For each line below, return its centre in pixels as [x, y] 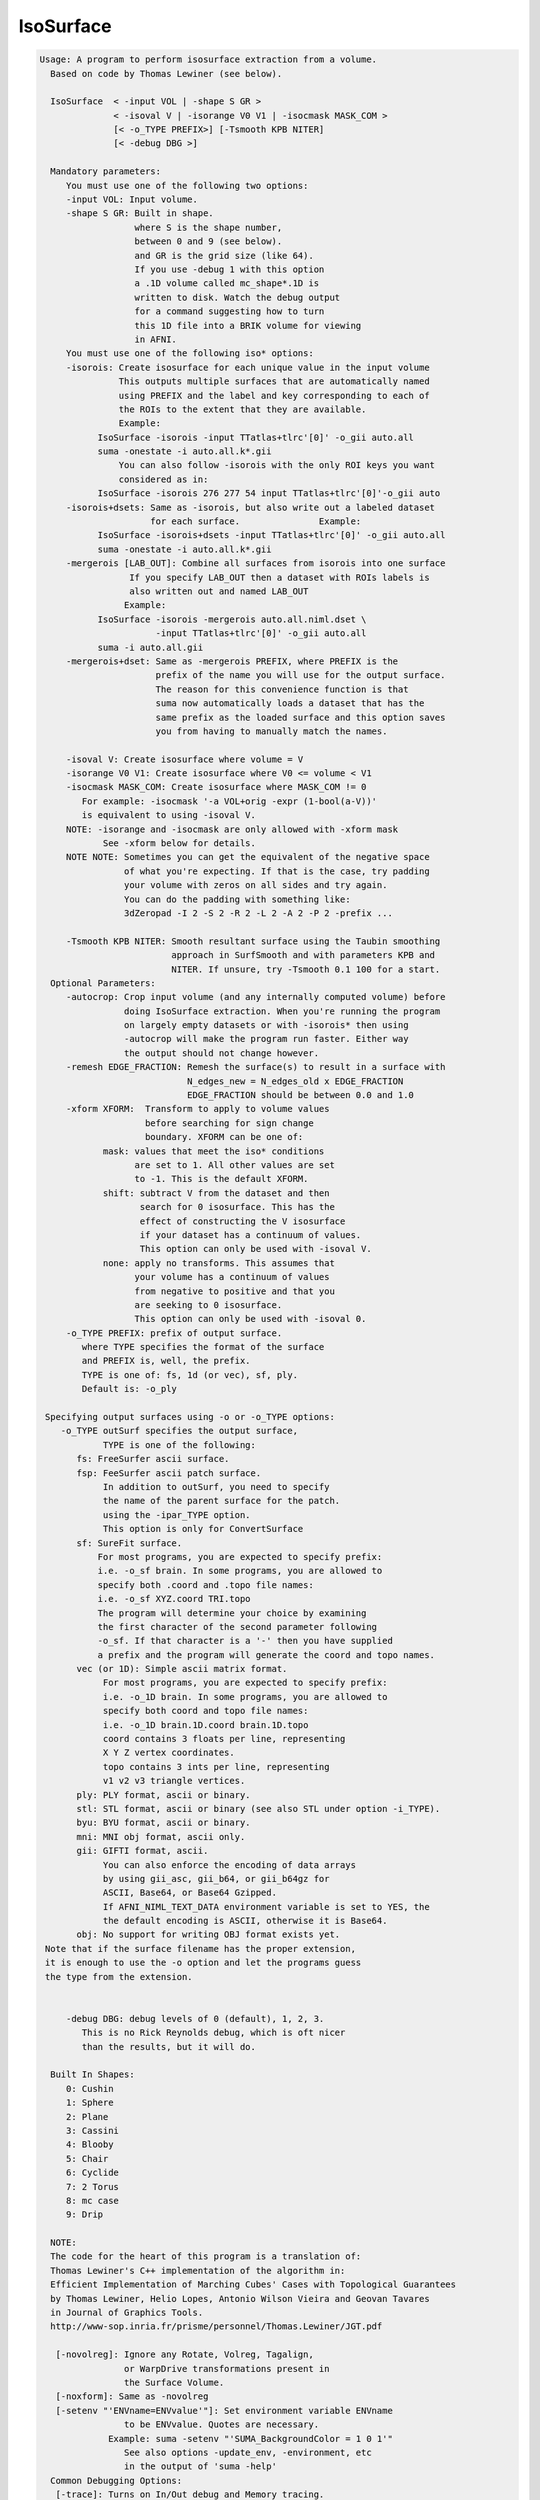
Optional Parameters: [103, 983]
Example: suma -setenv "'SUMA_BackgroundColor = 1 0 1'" [251, 2438]
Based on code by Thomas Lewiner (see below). [166, 73]
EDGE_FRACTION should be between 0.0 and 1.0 [300, 1095]
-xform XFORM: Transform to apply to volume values [197, 1109]
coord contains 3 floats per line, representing [224, 1739]
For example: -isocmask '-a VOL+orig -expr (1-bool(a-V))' [229, 801]
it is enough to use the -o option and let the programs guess [203, 1963]
